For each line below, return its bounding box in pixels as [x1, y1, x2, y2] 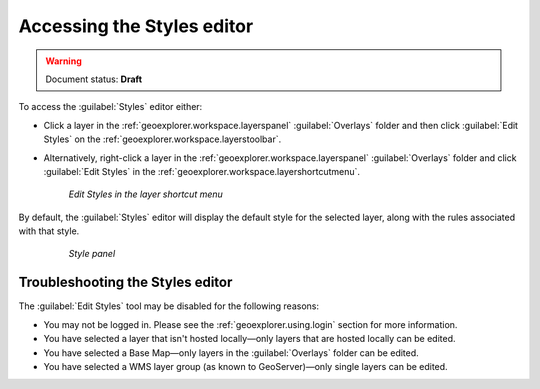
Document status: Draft [45, 73, 143, 85]
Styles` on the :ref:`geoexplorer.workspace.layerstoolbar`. [43, 133, 282, 145]
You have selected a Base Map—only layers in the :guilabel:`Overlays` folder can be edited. [43, 346, 419, 359]
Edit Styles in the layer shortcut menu [68, 188, 224, 200]
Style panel [68, 248, 116, 260]
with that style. [18, 225, 80, 237]
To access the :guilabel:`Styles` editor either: [18, 101, 203, 113]
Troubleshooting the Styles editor [18, 274, 233, 291]
